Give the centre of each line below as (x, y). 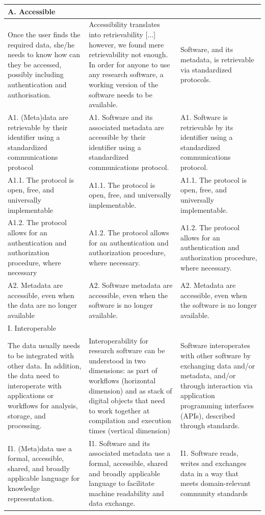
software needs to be (121, 94)
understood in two (117, 360)
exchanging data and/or (218, 365)
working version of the (124, 84)
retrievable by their (38, 127)
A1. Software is (204, 117)
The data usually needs (44, 345)
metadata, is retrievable (217, 59)
